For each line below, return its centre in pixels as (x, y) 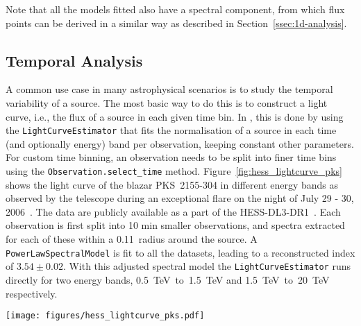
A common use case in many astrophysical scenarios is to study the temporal (169, 89)
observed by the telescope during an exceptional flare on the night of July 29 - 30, (180, 198)
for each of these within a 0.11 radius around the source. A (132, 239)
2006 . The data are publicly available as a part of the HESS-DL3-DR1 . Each (173, 211)
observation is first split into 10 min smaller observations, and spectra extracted (175, 225)
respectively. (32, 293)
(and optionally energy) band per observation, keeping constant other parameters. (180, 143)
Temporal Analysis (74, 60)
